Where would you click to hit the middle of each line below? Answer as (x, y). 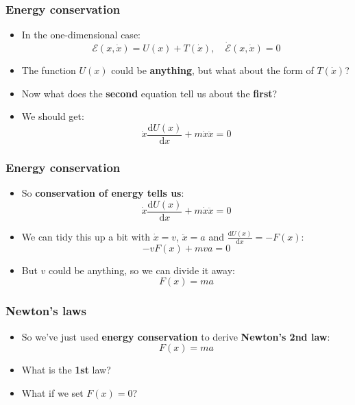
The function (49, 70)
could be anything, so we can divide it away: (142, 270)
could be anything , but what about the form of (212, 70)
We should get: (53, 116)
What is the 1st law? (66, 370)
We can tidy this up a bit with (86, 237)
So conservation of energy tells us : (103, 193)
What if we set (52, 392)
